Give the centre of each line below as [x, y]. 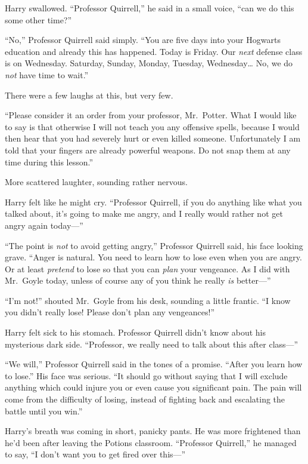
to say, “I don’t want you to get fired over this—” [95, 454]
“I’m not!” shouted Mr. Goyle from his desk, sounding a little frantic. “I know [148, 300]
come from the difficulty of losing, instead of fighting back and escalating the [145, 399]
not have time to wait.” [47, 74]
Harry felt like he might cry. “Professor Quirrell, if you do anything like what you [153, 202]
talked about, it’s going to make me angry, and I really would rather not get [144, 213]
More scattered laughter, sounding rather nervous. [96, 182]
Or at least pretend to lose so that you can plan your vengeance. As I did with [147, 268]
